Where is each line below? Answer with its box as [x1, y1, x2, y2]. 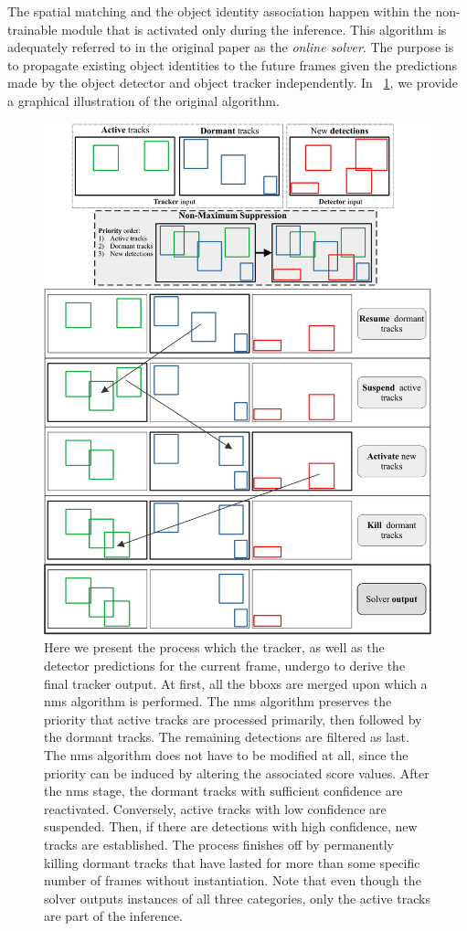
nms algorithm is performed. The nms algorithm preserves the [44, 692, 392, 711]
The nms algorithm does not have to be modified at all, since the [44, 745, 409, 764]
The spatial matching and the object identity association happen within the [7, 2, 431, 20]
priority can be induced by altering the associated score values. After [44, 763, 430, 782]
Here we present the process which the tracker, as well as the [44, 638, 385, 657]
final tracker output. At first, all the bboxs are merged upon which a [44, 673, 428, 693]
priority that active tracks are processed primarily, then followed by [44, 709, 422, 728]
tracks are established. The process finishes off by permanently [44, 834, 394, 853]
